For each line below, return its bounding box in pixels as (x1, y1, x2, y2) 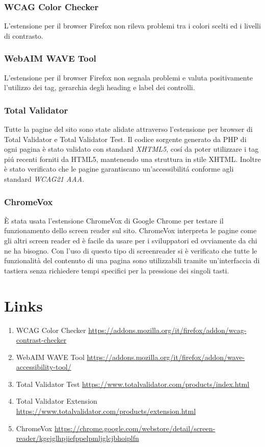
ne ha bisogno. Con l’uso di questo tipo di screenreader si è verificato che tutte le (4, 245, 257, 256)
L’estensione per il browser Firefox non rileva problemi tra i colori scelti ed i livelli (4, 20, 261, 31)
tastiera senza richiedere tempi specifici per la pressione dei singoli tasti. (4, 265, 229, 275)
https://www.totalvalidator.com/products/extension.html (16, 406, 196, 416)
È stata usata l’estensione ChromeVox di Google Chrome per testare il (4, 215, 224, 226)
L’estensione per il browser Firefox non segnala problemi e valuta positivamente (4, 72, 253, 82)
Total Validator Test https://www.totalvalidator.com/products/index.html (16, 378, 250, 389)
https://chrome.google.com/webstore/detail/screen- (54, 423, 216, 433)
